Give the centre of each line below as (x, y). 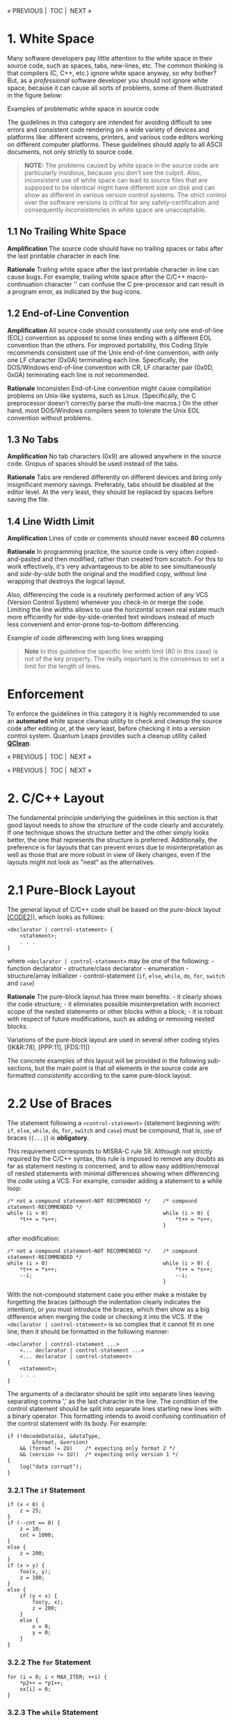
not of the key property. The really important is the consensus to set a (124, 659)
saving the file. (29, 500)
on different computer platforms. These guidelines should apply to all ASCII (115, 144)
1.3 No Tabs (33, 439)
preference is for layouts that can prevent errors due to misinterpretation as (115, 847)
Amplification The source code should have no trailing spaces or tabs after (115, 248)
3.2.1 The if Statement (46, 1490)
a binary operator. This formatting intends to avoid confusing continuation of (116, 1416)
